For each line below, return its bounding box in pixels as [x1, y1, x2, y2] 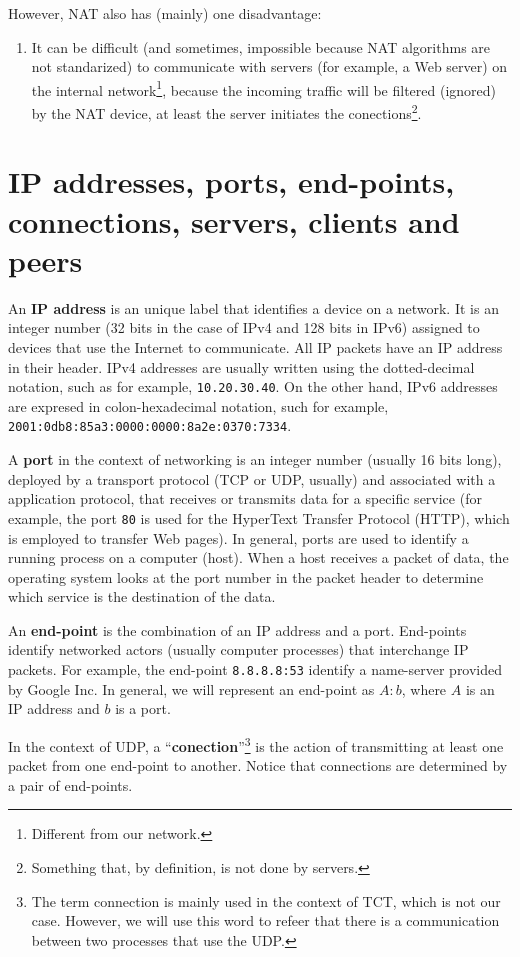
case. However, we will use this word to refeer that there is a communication [31, 910, 500, 931]
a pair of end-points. [8, 774, 133, 795]
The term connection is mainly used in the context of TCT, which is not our [31, 890, 501, 911]
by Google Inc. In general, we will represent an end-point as [8, 678, 375, 699]
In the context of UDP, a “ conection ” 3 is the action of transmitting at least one [8, 732, 504, 756]
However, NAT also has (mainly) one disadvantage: [8, 3, 322, 23]
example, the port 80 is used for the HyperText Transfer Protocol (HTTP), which [8, 507, 510, 528]
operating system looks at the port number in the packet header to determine [8, 566, 484, 587]
